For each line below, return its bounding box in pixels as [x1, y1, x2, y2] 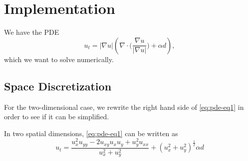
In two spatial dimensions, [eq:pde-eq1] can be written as [4, 128, 178, 138]
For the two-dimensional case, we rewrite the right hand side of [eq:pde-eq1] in [4, 101, 244, 112]
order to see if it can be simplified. [4, 111, 109, 122]
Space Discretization [4, 78, 112, 93]
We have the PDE [4, 27, 59, 37]
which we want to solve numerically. [4, 54, 114, 64]
